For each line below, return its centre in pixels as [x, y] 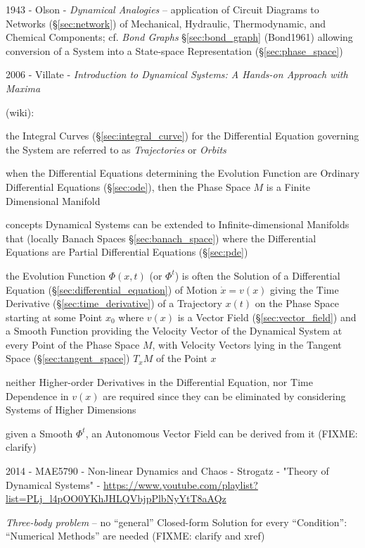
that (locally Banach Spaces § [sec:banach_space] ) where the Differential [161, 238]
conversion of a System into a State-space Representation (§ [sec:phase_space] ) [174, 50]
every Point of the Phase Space [73, 344]
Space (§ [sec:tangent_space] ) [68, 358]
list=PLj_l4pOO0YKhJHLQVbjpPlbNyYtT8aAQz [116, 498]
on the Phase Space [297, 303]
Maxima [23, 88]
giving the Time [305, 289]
